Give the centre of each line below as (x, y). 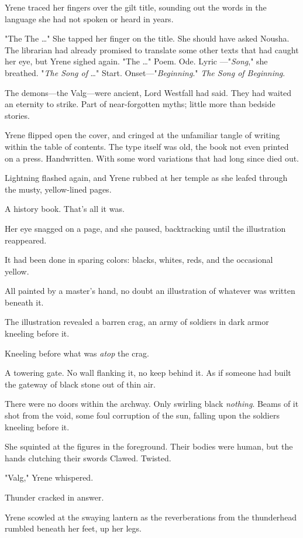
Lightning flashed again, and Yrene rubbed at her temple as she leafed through (146, 178)
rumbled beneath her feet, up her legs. (73, 528)
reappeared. (26, 240)
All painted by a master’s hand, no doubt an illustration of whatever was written (150, 291)
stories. (17, 115)
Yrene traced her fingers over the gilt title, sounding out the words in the (136, 7)
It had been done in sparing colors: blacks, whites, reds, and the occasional (139, 260)
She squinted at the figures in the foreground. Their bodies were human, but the (149, 446)
